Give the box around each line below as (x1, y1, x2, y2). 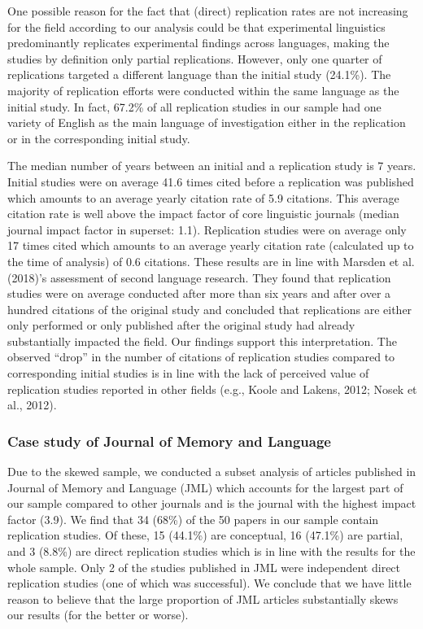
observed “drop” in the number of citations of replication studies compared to (7, 348, 395, 365)
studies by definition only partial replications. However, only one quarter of (7, 50, 382, 67)
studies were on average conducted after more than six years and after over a (7, 285, 391, 302)
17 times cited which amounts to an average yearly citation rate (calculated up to (7, 237, 414, 254)
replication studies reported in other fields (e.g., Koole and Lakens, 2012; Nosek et (7, 380, 417, 397)
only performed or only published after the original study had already (7, 317, 355, 334)
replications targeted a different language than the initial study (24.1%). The (7, 66, 391, 83)
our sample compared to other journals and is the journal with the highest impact (7, 495, 416, 512)
